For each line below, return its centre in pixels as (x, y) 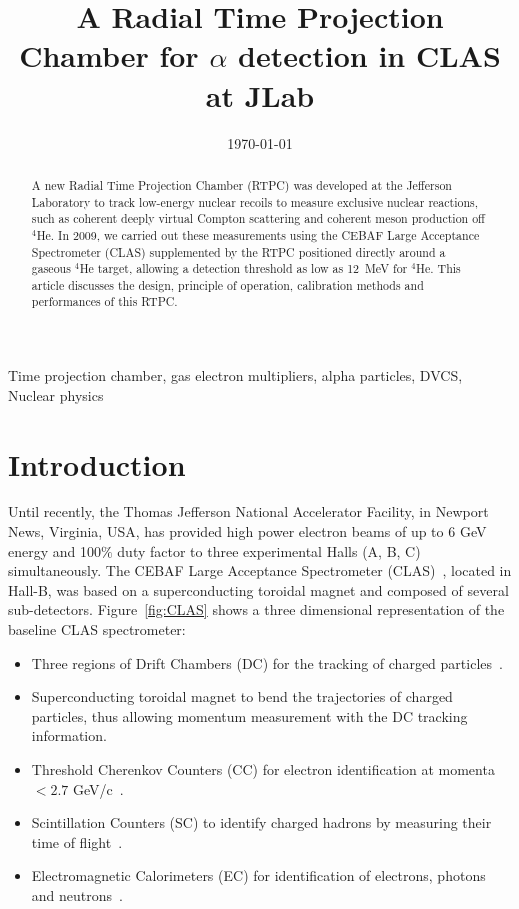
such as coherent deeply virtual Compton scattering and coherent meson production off (258, 218)
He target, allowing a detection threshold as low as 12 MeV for (243, 268)
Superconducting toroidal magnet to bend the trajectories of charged (242, 696)
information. (69, 735)
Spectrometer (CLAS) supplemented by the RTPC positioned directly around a (238, 251)
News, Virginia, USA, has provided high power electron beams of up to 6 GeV (247, 531)
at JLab (260, 94)
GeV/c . (98, 788)
